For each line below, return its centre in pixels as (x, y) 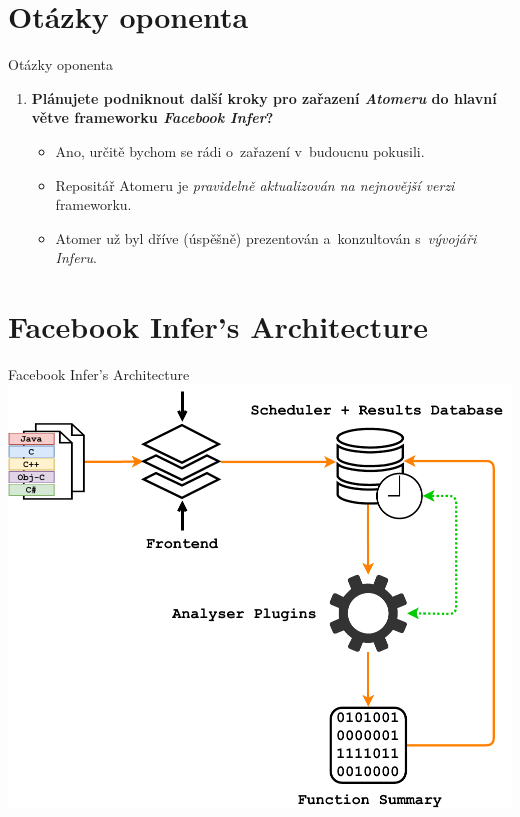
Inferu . (76, 257)
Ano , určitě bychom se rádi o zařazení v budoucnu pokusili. (240, 150)
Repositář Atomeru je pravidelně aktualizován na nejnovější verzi (255, 184)
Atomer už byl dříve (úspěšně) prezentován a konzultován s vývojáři (266, 237)
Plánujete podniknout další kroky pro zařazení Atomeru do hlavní (264, 97)
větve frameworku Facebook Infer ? (152, 117)
